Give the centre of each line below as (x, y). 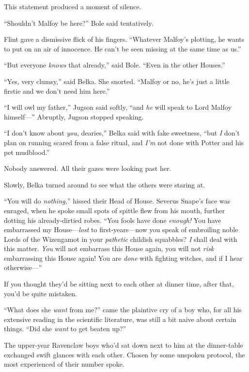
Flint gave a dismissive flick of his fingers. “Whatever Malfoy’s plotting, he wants (124, 39)
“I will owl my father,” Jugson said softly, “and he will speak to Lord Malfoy (118, 107)
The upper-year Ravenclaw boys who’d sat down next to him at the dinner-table (124, 345)
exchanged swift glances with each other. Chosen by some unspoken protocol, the (124, 354)
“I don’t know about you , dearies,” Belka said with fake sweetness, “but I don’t (122, 133)
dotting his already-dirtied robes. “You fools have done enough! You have (113, 220)
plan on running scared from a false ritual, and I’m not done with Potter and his (124, 142)
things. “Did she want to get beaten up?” (65, 329)
